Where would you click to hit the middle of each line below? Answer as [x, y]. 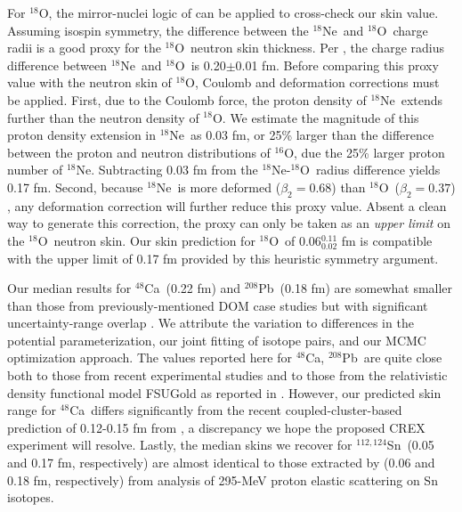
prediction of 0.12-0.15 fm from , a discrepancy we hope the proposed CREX [216, 427]
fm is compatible [387, 240]
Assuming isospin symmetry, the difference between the [158, 30]
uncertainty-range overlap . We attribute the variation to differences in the [211, 323]
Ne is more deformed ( [219, 187]
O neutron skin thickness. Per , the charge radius [309, 48]
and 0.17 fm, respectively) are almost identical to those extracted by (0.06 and [221, 463]
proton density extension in [82, 135]
